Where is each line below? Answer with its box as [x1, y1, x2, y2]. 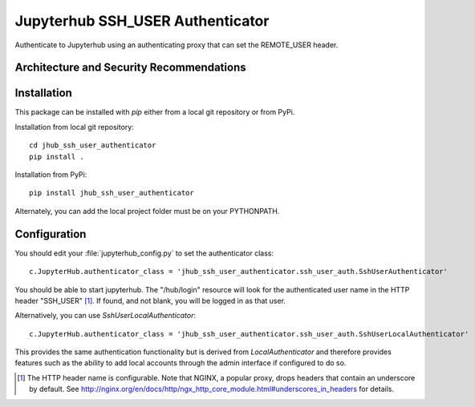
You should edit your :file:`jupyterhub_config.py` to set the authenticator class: [14, 248, 274, 258]
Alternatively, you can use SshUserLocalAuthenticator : [14, 311, 197, 320]
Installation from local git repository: [14, 122, 134, 131]
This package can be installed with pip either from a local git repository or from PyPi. [14, 107, 295, 117]
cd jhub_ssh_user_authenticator [29, 141, 156, 150]
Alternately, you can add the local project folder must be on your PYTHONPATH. [14, 206, 280, 216]
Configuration [14, 227, 87, 240]
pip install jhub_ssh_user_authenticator [29, 188, 194, 198]
